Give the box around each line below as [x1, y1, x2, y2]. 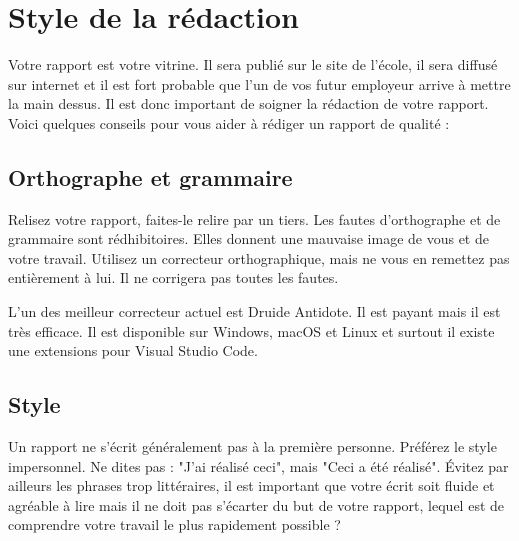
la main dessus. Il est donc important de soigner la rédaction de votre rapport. [8, 93, 489, 114]
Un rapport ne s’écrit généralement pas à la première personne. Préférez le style [8, 436, 497, 457]
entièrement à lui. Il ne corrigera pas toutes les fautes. [8, 267, 339, 288]
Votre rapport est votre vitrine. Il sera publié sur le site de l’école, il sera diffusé [8, 54, 498, 75]
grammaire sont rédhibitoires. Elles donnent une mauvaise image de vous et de [8, 228, 489, 249]
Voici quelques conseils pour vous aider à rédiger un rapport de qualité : [8, 112, 450, 133]
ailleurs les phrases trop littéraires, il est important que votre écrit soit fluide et [8, 475, 495, 496]
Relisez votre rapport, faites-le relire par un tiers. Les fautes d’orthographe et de [8, 208, 501, 229]
